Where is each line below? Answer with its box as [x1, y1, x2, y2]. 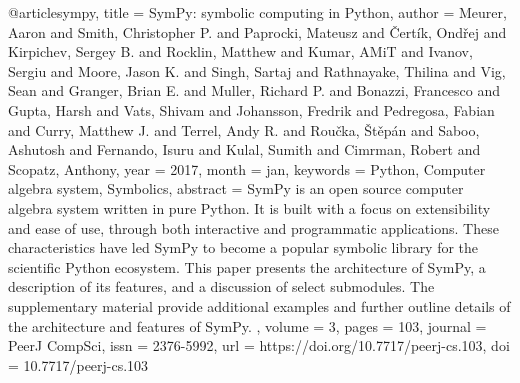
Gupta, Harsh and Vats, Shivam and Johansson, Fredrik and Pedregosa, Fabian [8, 99, 495, 120]
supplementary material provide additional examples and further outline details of [8, 295, 511, 316]
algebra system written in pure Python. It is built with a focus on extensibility [8, 197, 491, 218]
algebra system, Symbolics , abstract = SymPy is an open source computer [8, 178, 464, 199]
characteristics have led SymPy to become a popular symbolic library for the [8, 237, 479, 258]
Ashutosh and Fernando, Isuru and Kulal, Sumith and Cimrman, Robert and [8, 139, 481, 160]
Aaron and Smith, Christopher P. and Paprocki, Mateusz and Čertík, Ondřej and [8, 21, 507, 42]
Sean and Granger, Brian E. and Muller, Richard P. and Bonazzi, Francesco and [8, 80, 501, 101]
